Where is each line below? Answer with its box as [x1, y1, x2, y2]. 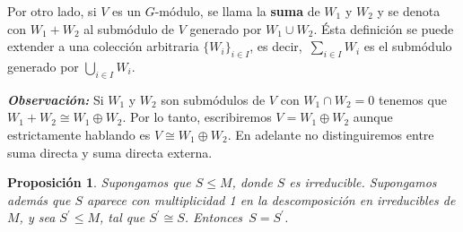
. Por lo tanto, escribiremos [122, 107, 272, 126]
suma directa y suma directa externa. [7, 142, 213, 161]
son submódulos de [161, 90, 266, 108]
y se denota [377, 2, 441, 20]
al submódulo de [83, 19, 175, 38]
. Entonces [184, 208, 243, 227]
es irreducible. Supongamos [289, 173, 437, 192]
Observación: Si [7, 90, 104, 108]
